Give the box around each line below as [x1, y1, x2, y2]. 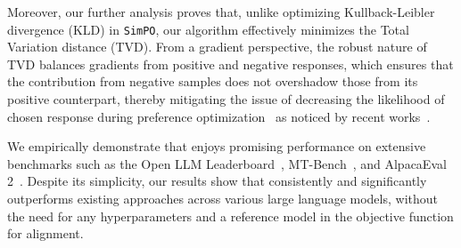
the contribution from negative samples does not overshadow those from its [7, 72, 418, 91]
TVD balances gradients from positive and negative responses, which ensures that [7, 54, 454, 73]
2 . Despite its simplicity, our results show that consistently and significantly [7, 172, 427, 190]
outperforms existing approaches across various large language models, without [7, 189, 438, 207]
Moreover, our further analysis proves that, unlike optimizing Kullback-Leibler [7, 3, 435, 20]
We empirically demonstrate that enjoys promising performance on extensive [7, 137, 426, 156]
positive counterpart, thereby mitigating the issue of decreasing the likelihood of [7, 90, 445, 108]
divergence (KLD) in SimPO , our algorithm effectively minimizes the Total [7, 20, 409, 38]
